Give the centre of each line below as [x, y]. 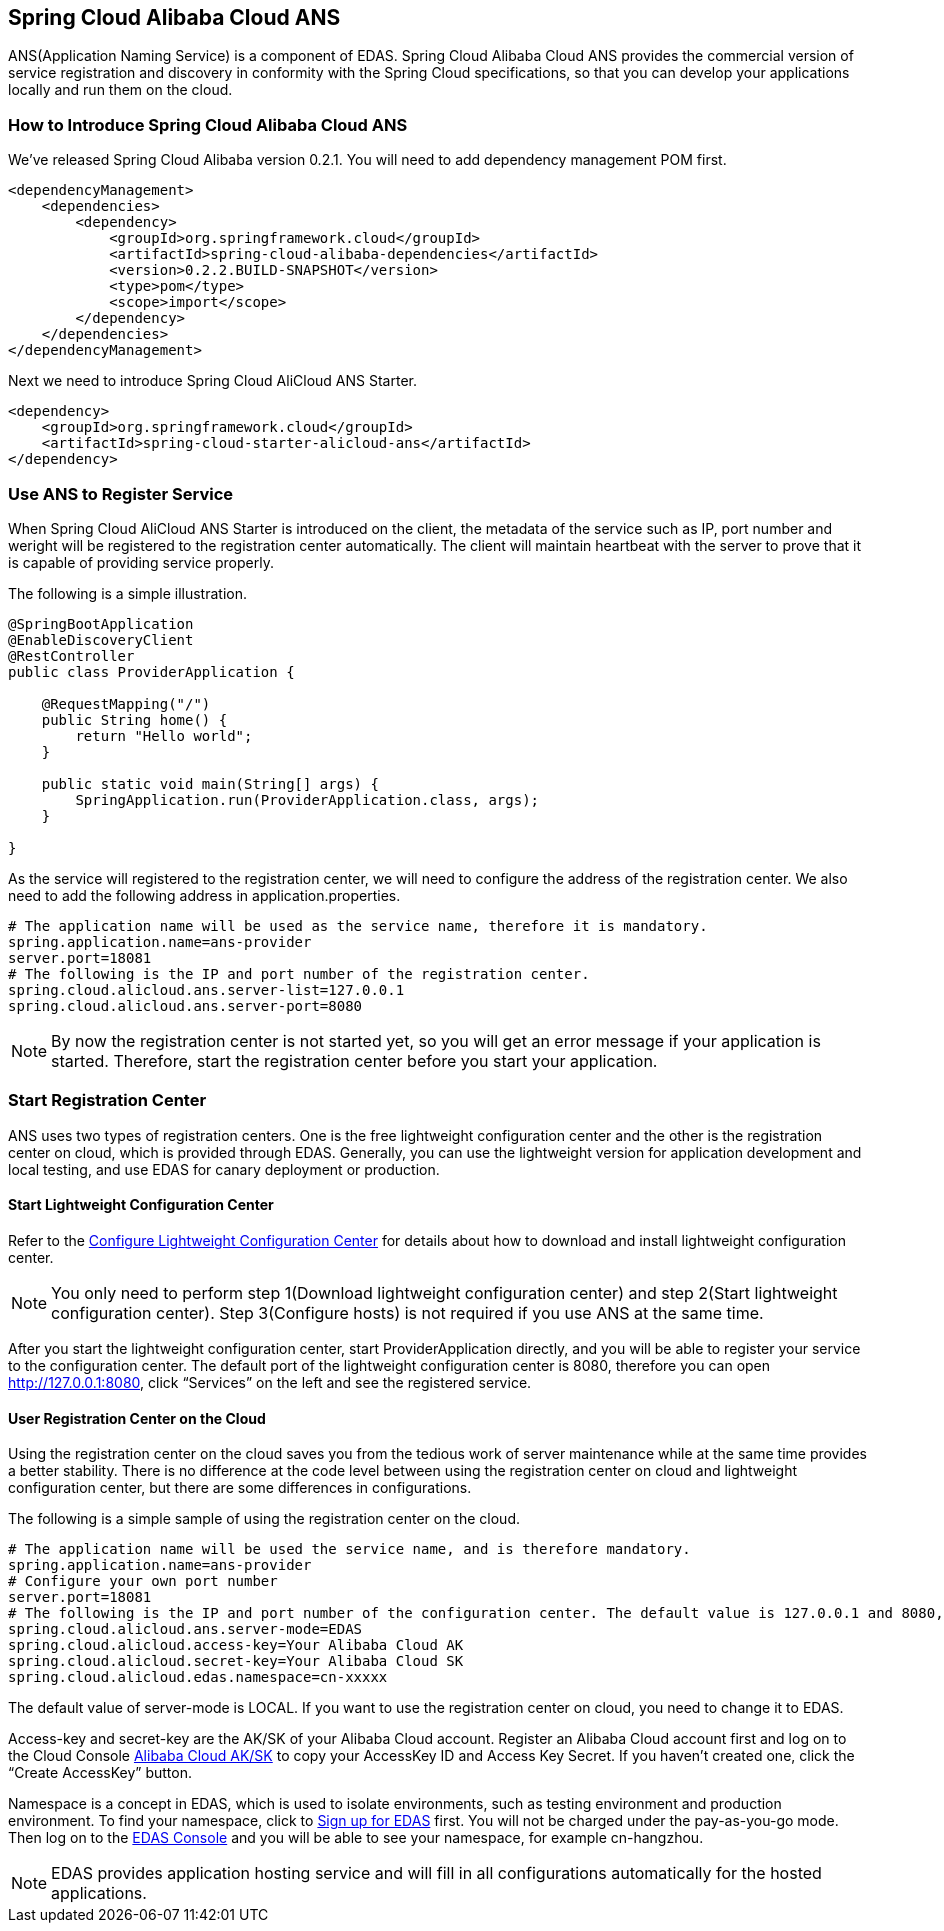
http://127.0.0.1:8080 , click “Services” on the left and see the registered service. [270, 1382]
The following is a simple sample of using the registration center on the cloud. [264, 1519]
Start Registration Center [107, 1100]
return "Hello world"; [164, 735]
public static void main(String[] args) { [210, 783]
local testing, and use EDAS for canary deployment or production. [224, 1169]
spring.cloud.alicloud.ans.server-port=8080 [185, 1005]
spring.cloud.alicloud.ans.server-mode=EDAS [185, 1629]
